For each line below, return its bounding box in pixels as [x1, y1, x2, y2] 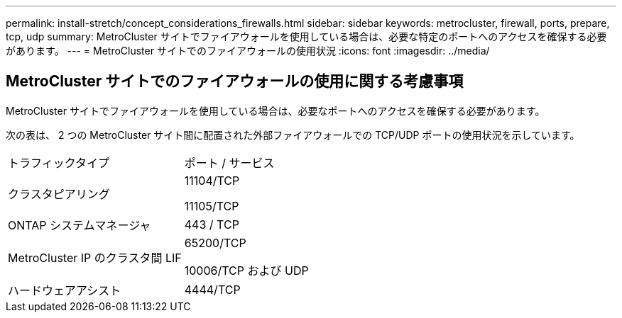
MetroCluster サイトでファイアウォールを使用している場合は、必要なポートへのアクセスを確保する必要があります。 [6, 104, 545, 117]
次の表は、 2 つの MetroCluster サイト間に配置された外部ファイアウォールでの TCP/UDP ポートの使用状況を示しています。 [6, 128, 580, 141]
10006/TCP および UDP [184, 263, 309, 278]
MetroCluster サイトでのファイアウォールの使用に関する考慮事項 [6, 72, 464, 91]
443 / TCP [184, 217, 239, 232]
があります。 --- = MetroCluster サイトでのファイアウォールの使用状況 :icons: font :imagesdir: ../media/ [6, 45, 490, 57]
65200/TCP [184, 235, 246, 250]
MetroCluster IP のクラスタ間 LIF [8, 250, 182, 265]
